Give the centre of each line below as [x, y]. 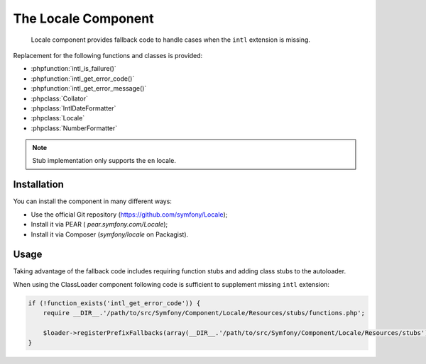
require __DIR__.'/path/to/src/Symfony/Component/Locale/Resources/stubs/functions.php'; [204, 313]
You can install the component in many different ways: [92, 201]
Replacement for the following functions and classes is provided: [108, 55]
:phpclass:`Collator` [59, 98]
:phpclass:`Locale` [58, 118]
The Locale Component [83, 18]
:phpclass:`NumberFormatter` [74, 128]
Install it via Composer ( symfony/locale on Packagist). [110, 234]
